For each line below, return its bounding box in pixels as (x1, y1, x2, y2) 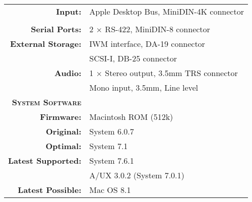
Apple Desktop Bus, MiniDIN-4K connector (89, 6, 244, 17)
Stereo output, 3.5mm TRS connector (105, 67, 238, 79)
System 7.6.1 (89, 155, 134, 166)
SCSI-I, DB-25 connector (89, 52, 177, 64)
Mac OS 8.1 (89, 184, 131, 195)
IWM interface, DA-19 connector (89, 38, 205, 49)
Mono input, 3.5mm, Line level (89, 82, 199, 93)
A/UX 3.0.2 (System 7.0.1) (89, 169, 184, 181)
